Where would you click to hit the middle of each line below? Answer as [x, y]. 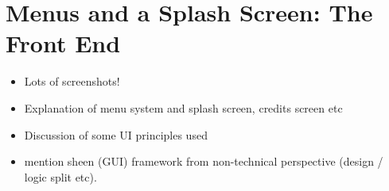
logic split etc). [60, 176]
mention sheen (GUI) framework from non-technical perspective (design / [204, 161]
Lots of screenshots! [72, 81]
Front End [63, 43]
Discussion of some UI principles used [116, 134]
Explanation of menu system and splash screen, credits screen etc [183, 107]
